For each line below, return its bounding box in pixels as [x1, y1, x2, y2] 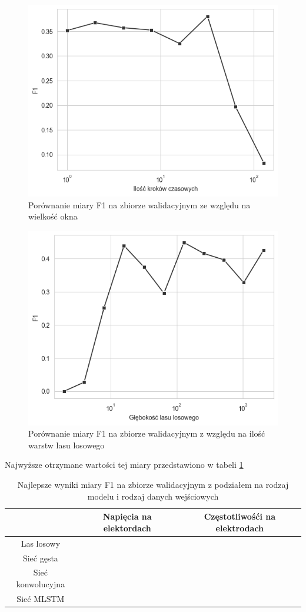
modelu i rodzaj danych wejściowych [87, 490, 219, 502]
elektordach [103, 521, 151, 534]
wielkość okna [28, 210, 78, 222]
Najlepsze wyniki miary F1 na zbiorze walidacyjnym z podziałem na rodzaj [17, 478, 289, 491]
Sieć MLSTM [16, 592, 65, 604]
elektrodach [215, 521, 264, 534]
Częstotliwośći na [204, 510, 275, 523]
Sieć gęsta [22, 551, 58, 564]
